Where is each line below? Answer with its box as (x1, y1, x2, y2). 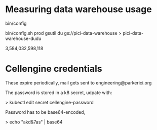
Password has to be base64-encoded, (5, 109, 86, 115)
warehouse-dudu (5, 35, 42, 41)
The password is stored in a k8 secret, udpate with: (5, 90, 112, 96)
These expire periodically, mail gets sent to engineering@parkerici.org (5, 79, 152, 85)
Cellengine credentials (5, 63, 102, 74)
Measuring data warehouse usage (5, 4, 152, 15)
